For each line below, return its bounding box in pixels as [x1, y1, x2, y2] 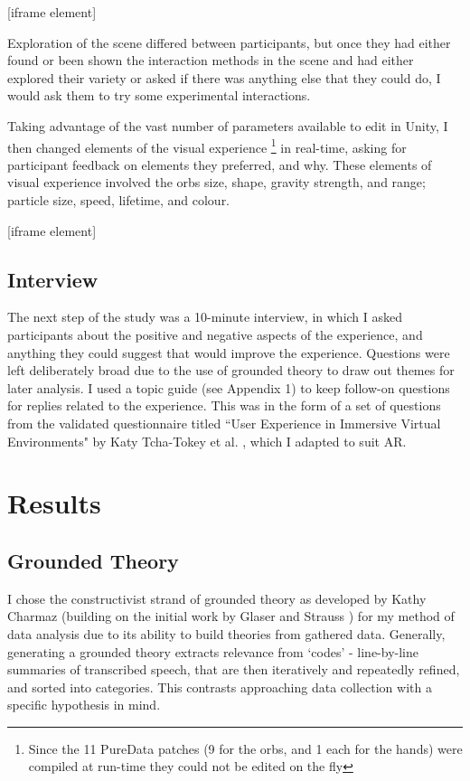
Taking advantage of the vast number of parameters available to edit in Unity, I [7, 116, 448, 135]
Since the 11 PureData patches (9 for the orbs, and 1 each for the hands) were [28, 739, 463, 757]
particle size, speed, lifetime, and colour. [7, 191, 230, 209]
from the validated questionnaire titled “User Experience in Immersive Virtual [7, 413, 441, 432]
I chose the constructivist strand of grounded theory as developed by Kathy [7, 588, 427, 607]
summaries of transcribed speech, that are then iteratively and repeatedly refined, [7, 660, 460, 679]
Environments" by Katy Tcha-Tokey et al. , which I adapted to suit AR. [7, 431, 407, 450]
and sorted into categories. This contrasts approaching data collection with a [7, 677, 432, 696]
